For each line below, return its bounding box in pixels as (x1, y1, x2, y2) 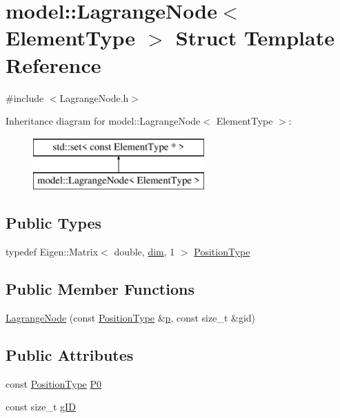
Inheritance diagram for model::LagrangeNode (6, 114, 201, 128)
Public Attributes (6, 344, 134, 365)
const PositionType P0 (6, 376, 102, 390)
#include (6, 90, 44, 105)
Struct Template (175, 23, 334, 52)
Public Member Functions (6, 278, 194, 300)
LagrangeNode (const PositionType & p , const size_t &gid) (6, 310, 256, 324)
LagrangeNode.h (59, 90, 129, 105)
